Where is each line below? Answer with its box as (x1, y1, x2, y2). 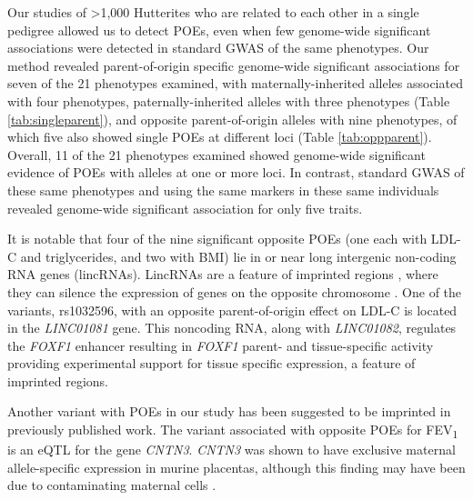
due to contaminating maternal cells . (7, 475, 216, 495)
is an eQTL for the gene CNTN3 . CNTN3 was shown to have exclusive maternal (7, 440, 456, 459)
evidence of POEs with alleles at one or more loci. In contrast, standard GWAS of (7, 163, 465, 182)
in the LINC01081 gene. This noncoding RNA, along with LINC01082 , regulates (7, 318, 457, 337)
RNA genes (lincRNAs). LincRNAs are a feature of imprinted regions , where (7, 265, 438, 284)
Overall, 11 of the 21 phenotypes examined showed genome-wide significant (7, 145, 426, 164)
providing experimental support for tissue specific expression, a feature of (7, 354, 416, 373)
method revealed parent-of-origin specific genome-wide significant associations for (7, 55, 460, 75)
